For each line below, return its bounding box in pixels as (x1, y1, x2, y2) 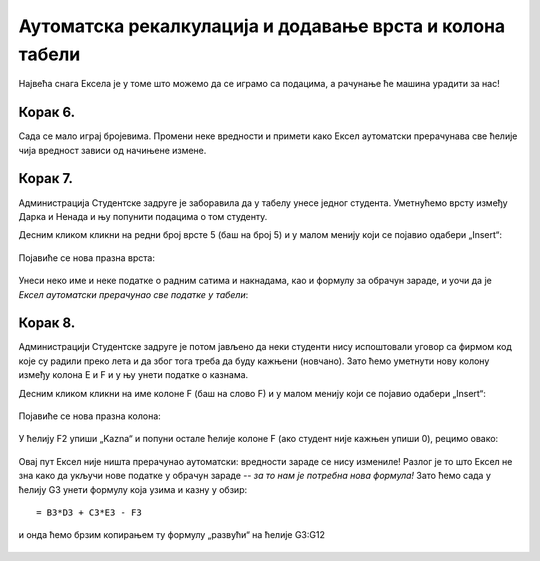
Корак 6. (18, 104, 76, 121)
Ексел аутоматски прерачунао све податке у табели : (18, 288, 249, 300)
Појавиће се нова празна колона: (18, 410, 162, 422)
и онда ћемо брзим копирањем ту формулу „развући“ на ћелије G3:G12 (18, 529, 325, 541)
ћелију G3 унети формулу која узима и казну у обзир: (18, 483, 248, 495)
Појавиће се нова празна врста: (18, 251, 155, 264)
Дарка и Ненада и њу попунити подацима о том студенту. (18, 210, 268, 222)
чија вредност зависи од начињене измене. (18, 144, 207, 156)
